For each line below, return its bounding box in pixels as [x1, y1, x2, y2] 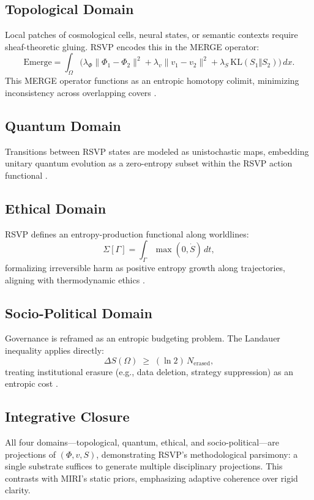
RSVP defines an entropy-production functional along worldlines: [5, 227, 249, 240]
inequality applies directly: [5, 343, 104, 356]
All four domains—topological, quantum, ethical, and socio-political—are [5, 435, 279, 448]
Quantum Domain [5, 116, 121, 135]
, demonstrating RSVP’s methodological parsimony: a [96, 447, 298, 460]
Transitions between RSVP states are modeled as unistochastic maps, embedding [5, 144, 309, 157]
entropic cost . [5, 377, 58, 390]
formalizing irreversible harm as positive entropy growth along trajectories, [5, 261, 286, 274]
